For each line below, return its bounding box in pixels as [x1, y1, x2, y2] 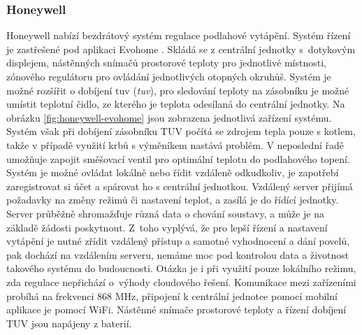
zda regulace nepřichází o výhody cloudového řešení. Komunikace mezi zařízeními [6, 274, 356, 289]
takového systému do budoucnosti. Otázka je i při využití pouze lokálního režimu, [6, 261, 356, 276]
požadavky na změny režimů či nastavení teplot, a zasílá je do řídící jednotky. [6, 192, 339, 207]
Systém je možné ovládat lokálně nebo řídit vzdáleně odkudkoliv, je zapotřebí [6, 165, 339, 180]
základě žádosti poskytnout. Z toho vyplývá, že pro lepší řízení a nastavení [6, 220, 328, 234]
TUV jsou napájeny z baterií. [6, 315, 132, 330]
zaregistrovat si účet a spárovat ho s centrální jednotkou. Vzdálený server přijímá [6, 178, 353, 193]
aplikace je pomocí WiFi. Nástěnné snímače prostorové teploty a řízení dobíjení [6, 302, 347, 317]
